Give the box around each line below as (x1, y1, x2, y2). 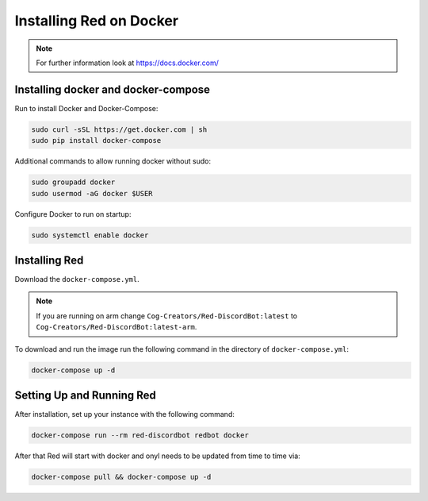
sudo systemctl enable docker (31, 230, 149, 240)
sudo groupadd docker (31, 178, 116, 187)
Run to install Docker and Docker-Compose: (14, 103, 159, 113)
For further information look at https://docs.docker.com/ (36, 58, 220, 67)
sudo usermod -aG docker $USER (31, 189, 154, 198)
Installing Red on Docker (14, 12, 178, 29)
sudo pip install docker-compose (31, 136, 162, 145)
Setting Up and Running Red (14, 389, 156, 402)
